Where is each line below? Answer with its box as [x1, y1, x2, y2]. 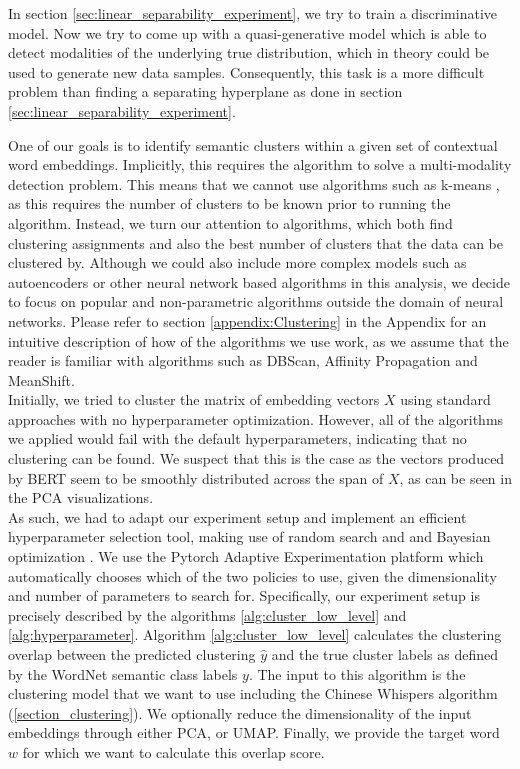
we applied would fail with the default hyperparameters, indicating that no [8, 428, 467, 449]
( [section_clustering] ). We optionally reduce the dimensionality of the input [8, 702, 472, 723]
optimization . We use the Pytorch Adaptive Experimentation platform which [8, 546, 484, 567]
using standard [400, 389, 491, 410]
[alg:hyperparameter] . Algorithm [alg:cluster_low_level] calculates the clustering [8, 624, 502, 645]
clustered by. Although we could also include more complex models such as [8, 252, 467, 273]
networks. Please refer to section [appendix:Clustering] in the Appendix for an [8, 310, 487, 331]
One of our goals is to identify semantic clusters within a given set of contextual [8, 134, 498, 155]
